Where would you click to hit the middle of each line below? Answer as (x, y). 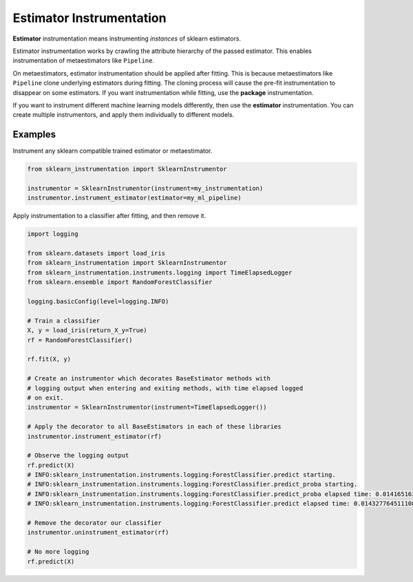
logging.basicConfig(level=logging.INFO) (98, 302)
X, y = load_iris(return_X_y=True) (87, 331)
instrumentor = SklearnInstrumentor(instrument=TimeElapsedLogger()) (147, 407)
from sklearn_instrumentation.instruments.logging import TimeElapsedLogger (160, 272)
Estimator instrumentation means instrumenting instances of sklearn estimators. (127, 39)
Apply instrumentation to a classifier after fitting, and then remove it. (109, 216)
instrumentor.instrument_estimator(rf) (94, 436)
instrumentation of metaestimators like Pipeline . (84, 61)
